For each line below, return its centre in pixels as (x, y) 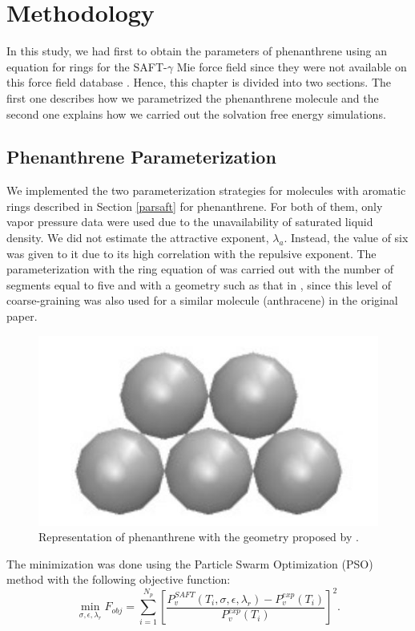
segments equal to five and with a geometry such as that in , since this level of (199, 284)
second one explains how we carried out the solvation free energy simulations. (196, 113)
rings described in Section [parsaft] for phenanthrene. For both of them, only (195, 206)
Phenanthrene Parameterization (141, 157)
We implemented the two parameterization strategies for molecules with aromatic (206, 190)
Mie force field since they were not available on (292, 66)
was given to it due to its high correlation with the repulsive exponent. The (191, 253)
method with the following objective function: (119, 579)
